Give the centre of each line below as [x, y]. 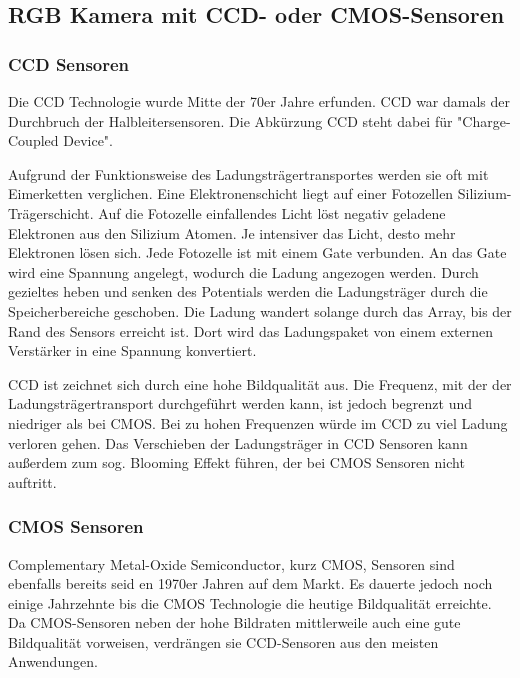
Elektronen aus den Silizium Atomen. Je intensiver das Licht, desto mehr [232, 232]
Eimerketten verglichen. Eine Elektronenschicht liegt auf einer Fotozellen [231, 193]
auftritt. [32, 481]
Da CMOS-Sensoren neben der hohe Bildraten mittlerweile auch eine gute [234, 622]
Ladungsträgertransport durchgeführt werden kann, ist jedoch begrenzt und [240, 403]
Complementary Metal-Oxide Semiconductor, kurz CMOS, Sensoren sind [231, 563]
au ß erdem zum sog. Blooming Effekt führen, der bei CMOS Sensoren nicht [236, 462]
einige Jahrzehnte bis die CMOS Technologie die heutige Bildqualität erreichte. [250, 602]
